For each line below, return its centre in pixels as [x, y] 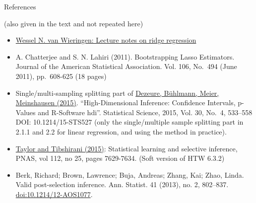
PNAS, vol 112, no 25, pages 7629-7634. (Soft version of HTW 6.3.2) [120, 158]
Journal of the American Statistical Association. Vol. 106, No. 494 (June [126, 66]
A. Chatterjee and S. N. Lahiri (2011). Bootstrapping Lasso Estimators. [125, 56]
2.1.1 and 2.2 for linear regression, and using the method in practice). [121, 131]
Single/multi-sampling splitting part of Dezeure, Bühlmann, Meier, [117, 93]
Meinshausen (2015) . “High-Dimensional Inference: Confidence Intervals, [126, 102]
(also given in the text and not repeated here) [74, 23]
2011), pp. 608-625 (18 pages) [61, 76]
